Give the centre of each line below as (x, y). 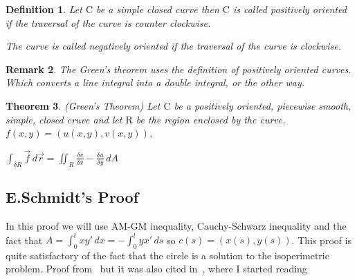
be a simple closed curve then (158, 9)
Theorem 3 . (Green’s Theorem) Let (83, 105)
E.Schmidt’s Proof (72, 197)
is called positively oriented (290, 9)
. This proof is (322, 240)
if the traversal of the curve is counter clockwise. (108, 22)
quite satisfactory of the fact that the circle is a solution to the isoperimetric (167, 255)
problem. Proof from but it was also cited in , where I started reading (156, 269)
